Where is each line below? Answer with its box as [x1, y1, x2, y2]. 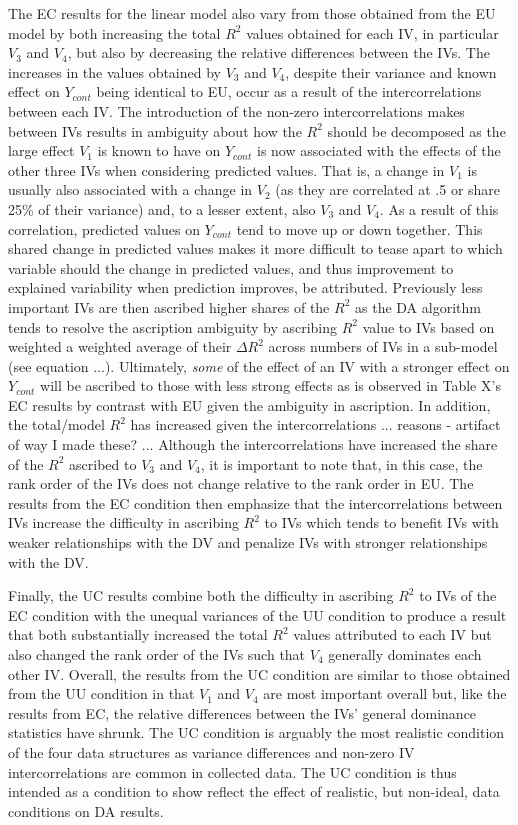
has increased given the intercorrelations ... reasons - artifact [130, 414, 501, 435]
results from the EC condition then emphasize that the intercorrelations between [8, 492, 503, 513]
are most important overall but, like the [263, 683, 507, 704]
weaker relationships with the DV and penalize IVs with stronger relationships [8, 532, 488, 553]
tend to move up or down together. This [236, 218, 483, 239]
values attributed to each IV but [293, 624, 492, 645]
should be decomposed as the [327, 120, 506, 141]
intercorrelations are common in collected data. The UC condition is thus [8, 761, 457, 782]
